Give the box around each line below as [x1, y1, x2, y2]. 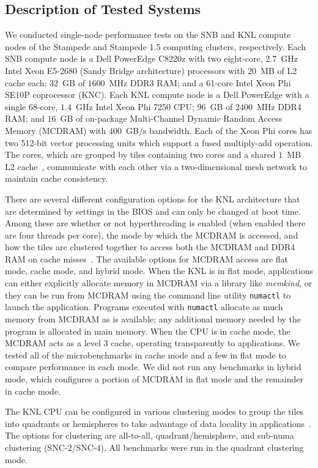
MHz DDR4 [256, 100, 301, 113]
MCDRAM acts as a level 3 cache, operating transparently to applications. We [5, 336, 300, 349]
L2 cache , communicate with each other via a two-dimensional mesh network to [5, 160, 307, 173]
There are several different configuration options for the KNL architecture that [5, 192, 300, 205]
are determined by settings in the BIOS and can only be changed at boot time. [5, 204, 301, 217]
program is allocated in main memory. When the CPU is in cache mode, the [5, 324, 290, 337]
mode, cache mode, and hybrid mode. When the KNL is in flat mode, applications [5, 264, 314, 277]
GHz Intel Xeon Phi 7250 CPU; [76, 100, 194, 113]
